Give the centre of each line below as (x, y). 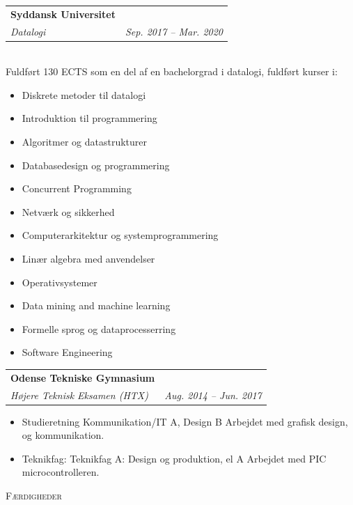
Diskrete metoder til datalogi (84, 94)
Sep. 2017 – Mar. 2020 (174, 31)
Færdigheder (34, 496)
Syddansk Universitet (63, 14)
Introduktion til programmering (89, 118)
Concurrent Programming (77, 188)
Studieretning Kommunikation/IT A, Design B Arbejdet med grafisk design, (185, 421)
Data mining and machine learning (96, 305)
